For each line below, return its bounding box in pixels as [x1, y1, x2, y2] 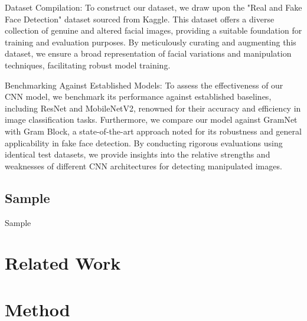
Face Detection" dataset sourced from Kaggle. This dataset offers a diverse [5, 12, 275, 25]
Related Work [5, 251, 121, 275]
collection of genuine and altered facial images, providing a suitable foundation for [5, 24, 302, 37]
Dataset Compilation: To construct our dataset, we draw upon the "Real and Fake [5, 1, 302, 13]
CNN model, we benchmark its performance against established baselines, [5, 90, 272, 103]
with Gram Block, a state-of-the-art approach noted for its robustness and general [5, 125, 302, 137]
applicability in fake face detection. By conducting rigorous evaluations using [5, 136, 283, 149]
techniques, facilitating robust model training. [5, 58, 171, 71]
